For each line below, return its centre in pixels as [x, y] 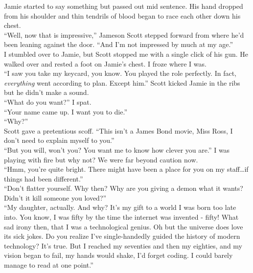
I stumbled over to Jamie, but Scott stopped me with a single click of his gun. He [126, 54]
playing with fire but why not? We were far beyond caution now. [101, 159]
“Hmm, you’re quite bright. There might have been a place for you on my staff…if [126, 169]
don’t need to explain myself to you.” [59, 140]
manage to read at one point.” [49, 265]
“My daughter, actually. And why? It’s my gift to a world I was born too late [120, 207]
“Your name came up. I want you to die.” [66, 111]
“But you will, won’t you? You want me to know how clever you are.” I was [117, 149]
